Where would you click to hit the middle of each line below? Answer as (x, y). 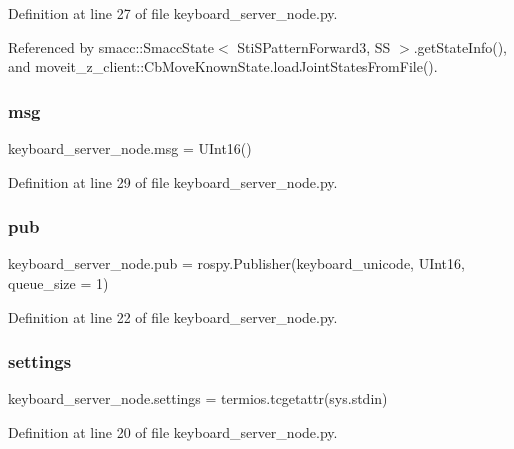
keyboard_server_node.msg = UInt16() (130, 148)
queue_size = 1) (58, 283)
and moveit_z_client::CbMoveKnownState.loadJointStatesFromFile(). (223, 66)
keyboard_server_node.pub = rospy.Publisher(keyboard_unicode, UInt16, (236, 263)
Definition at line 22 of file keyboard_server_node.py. (173, 316)
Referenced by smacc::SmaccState (111, 46)
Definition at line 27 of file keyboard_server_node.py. (173, 13)
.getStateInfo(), (460, 46)
